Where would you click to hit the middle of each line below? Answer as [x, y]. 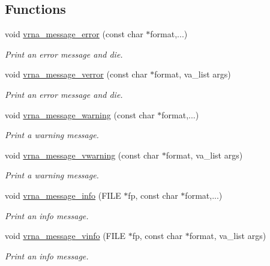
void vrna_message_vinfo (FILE [65, 236]
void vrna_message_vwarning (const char [82, 155]
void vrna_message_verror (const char [76, 74]
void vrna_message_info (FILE [63, 195]
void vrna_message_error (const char [74, 34]
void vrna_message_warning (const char [80, 114]
